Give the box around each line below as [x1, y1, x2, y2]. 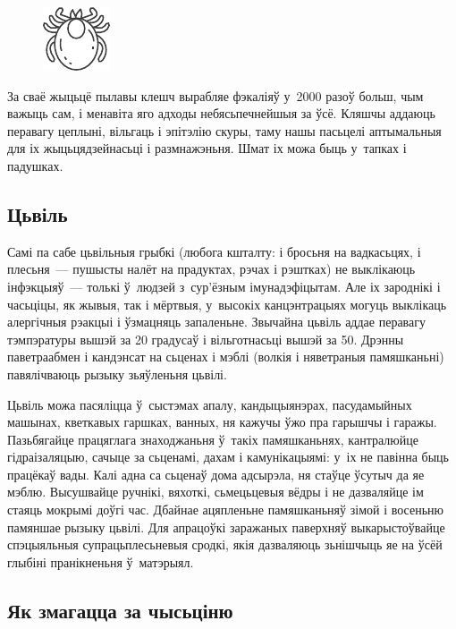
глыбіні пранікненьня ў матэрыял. [7, 552, 194, 571]
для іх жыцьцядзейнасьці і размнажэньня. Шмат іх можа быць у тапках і [7, 139, 407, 157]
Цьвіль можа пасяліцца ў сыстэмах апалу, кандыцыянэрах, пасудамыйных [7, 395, 412, 413]
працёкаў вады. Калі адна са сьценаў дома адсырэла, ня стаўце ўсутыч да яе [7, 464, 425, 483]
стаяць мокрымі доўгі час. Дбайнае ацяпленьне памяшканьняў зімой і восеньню [7, 500, 443, 519]
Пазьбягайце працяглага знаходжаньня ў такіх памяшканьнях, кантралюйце [7, 429, 418, 448]
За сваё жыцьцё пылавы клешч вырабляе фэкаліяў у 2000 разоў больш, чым [7, 86, 424, 105]
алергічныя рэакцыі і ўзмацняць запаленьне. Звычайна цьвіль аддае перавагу [7, 312, 426, 331]
